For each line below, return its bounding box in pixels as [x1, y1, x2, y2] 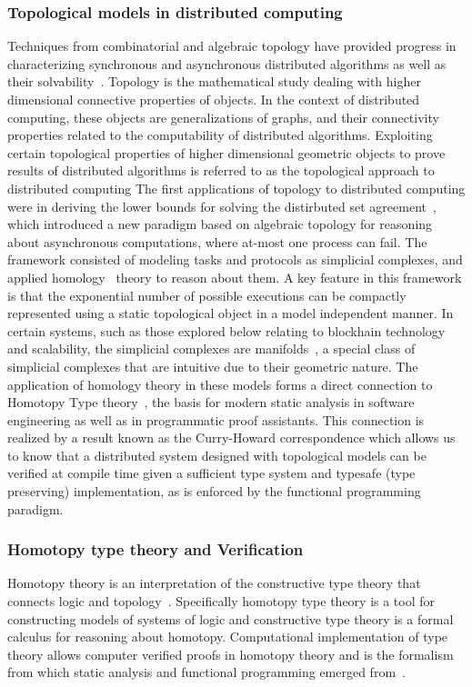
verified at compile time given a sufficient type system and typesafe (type [7, 463, 416, 483]
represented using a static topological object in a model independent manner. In [7, 304, 454, 323]
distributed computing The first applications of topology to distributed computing [7, 178, 466, 197]
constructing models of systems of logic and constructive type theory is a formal [7, 609, 454, 628]
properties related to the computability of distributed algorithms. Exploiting [7, 125, 433, 144]
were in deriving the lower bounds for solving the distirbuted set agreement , [7, 196, 437, 215]
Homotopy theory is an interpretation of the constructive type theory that [7, 573, 421, 592]
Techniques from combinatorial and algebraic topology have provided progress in [7, 36, 457, 55]
